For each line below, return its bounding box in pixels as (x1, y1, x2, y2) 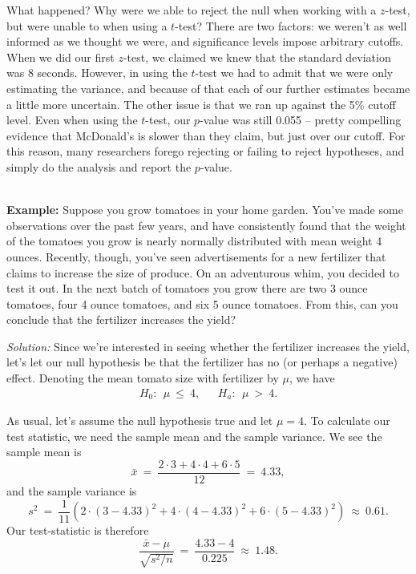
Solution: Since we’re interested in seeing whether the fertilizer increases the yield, (6, 338, 410, 354)
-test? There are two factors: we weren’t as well (175, 17, 407, 34)
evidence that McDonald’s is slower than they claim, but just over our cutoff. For (6, 127, 406, 143)
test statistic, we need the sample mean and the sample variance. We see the (6, 427, 382, 444)
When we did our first (6, 48, 115, 65)
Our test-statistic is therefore (6, 522, 149, 539)
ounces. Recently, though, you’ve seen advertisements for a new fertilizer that (6, 248, 386, 265)
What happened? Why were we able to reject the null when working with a (6, 2, 377, 18)
